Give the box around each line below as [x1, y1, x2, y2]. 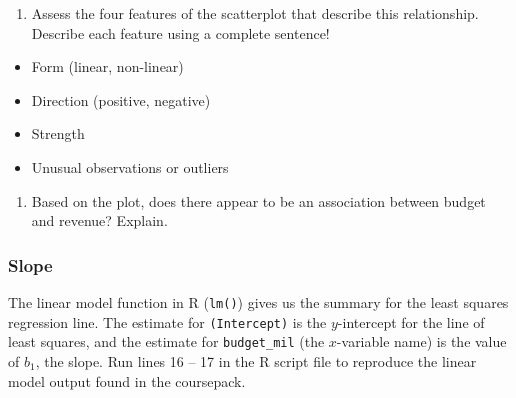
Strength [31, 123, 85, 144]
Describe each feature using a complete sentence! [31, 22, 330, 43]
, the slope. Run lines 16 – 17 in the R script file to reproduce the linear [35, 350, 477, 371]
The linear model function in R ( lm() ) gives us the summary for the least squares [8, 291, 509, 312]
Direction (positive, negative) [31, 89, 211, 110]
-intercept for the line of [337, 311, 485, 332]
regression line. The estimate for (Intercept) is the [8, 311, 327, 332]
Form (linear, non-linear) [31, 56, 184, 77]
